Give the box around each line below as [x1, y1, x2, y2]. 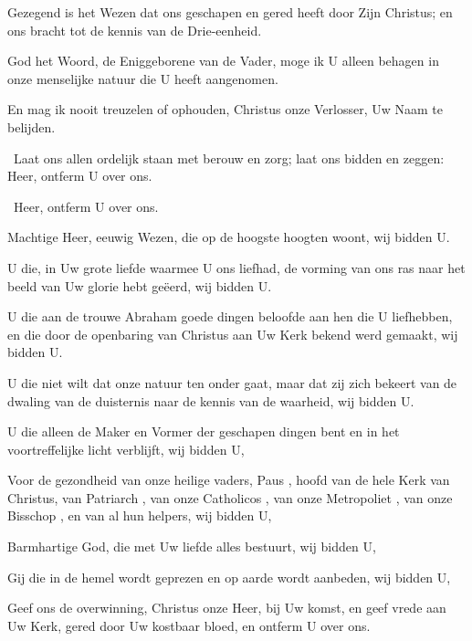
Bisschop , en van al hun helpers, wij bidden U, [7, 506, 272, 525]
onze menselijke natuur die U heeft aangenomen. [7, 68, 278, 88]
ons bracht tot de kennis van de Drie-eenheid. [7, 20, 262, 39]
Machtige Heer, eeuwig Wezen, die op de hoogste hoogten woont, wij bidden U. [7, 227, 450, 247]
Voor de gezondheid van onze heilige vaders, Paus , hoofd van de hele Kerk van [7, 470, 450, 489]
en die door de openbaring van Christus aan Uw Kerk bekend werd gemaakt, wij [7, 324, 458, 343]
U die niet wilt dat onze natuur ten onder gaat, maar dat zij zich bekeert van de [7, 373, 457, 392]
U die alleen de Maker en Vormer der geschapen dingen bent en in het [7, 422, 400, 441]
